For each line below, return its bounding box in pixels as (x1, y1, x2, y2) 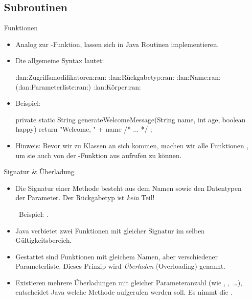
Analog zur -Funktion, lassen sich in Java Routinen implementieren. (15, 39, 219, 49)
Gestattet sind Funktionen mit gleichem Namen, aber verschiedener (15, 251, 218, 261)
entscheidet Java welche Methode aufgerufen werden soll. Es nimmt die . (15, 287, 233, 297)
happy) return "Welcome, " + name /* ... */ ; (15, 124, 152, 134)
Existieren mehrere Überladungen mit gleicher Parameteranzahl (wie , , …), (15, 277, 242, 287)
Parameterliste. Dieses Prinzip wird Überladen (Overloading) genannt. (15, 261, 226, 271)
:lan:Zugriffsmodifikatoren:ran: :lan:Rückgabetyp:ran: (15, 71, 175, 82)
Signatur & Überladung (4, 166, 75, 177)
